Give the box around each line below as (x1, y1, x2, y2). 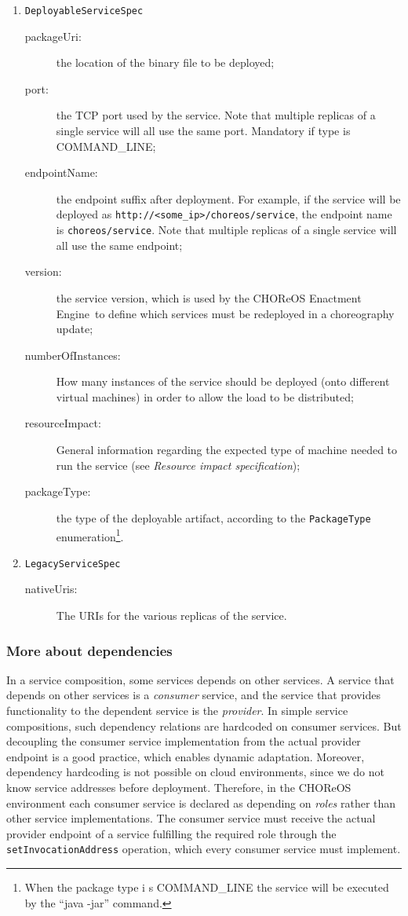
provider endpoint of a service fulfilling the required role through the (6, 825, 337, 841)
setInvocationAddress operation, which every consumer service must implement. (6, 841, 401, 857)
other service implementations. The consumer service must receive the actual (6, 810, 376, 826)
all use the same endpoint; (56, 236, 183, 253)
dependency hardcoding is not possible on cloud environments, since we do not (6, 764, 384, 780)
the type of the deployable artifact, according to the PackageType (56, 509, 371, 526)
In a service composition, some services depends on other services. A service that (6, 671, 395, 687)
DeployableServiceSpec (24, 5, 144, 16)
